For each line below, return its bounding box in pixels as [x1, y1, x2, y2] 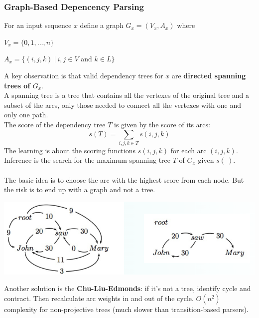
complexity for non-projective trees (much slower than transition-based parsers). [4, 304, 249, 314]
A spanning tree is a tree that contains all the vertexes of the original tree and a [4, 90, 250, 100]
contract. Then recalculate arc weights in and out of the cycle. [4, 293, 194, 303]
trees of [4, 80, 30, 90]
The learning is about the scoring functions [4, 145, 135, 155]
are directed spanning [171, 70, 246, 80]
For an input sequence [4, 20, 72, 30]
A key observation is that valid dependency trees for [4, 70, 163, 80]
